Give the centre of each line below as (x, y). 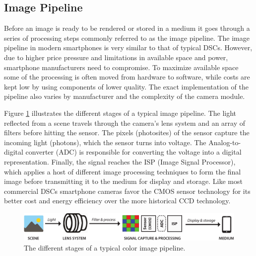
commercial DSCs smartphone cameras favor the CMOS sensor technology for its (127, 191)
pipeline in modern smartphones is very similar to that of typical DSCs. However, (128, 47)
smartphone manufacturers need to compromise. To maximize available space (121, 67)
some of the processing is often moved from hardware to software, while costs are (127, 77)
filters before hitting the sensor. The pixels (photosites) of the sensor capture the (127, 132)
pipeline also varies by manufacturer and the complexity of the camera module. (125, 96)
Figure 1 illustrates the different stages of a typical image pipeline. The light (120, 113)
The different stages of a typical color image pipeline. (105, 247)
